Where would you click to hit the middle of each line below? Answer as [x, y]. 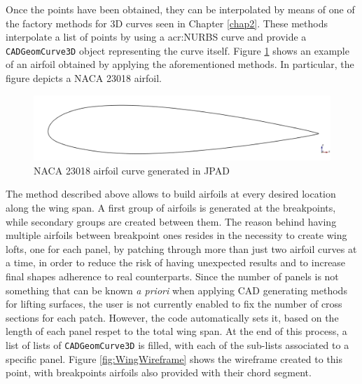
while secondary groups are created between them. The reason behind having [171, 221]
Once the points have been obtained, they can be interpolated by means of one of [180, 9]
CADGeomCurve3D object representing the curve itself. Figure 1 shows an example [177, 50]
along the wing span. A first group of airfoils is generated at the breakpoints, [171, 207]
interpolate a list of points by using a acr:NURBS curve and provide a [156, 37]
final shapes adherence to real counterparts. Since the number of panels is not [172, 276]
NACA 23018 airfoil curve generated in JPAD [132, 170]
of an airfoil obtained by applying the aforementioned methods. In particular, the [180, 64]
